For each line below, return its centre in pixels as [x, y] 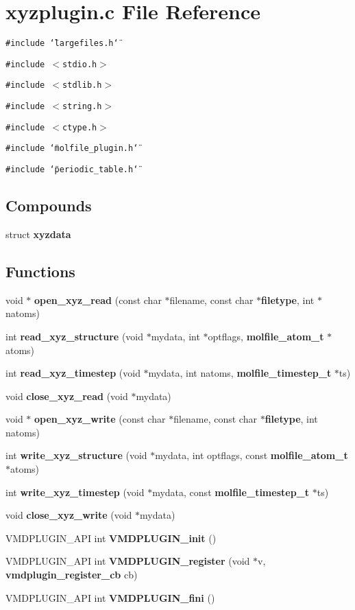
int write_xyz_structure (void [76, 455]
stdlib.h [82, 85]
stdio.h [80, 64]
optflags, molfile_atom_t [266, 336]
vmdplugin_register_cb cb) [72, 575]
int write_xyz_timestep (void [75, 492]
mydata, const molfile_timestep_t [231, 492]
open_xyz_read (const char [98, 300]
